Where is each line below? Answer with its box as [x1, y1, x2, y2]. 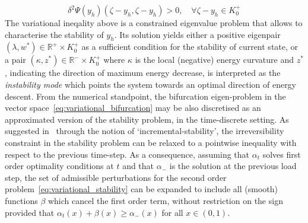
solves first [262, 148, 301, 160]
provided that [5, 206, 55, 218]
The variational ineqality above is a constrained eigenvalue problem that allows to [5, 17, 303, 28]
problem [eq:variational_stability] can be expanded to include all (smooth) [5, 183, 278, 195]
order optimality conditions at [5, 160, 114, 172]
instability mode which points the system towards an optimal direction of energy [5, 78, 297, 90]
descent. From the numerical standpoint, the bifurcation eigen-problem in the [5, 90, 286, 102]
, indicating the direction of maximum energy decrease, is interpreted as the [5, 66, 281, 79]
